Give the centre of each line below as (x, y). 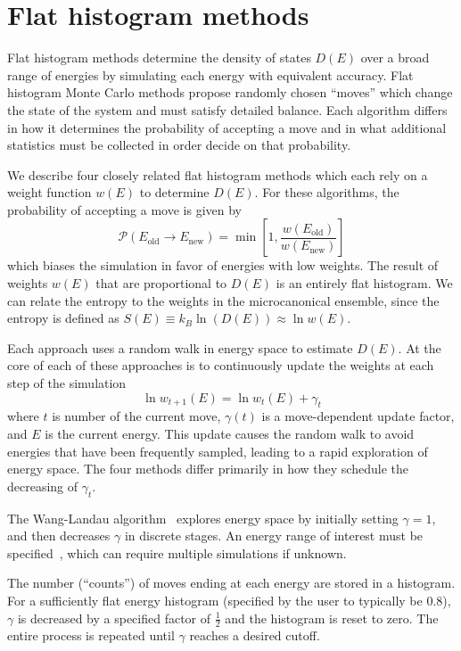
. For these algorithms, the (327, 192)
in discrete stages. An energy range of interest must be (274, 536)
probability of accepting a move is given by (125, 209)
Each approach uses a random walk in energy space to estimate (180, 347)
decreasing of (43, 486)
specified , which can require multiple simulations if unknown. (177, 552)
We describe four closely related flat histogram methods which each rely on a (218, 174)
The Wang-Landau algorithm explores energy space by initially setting (203, 518)
